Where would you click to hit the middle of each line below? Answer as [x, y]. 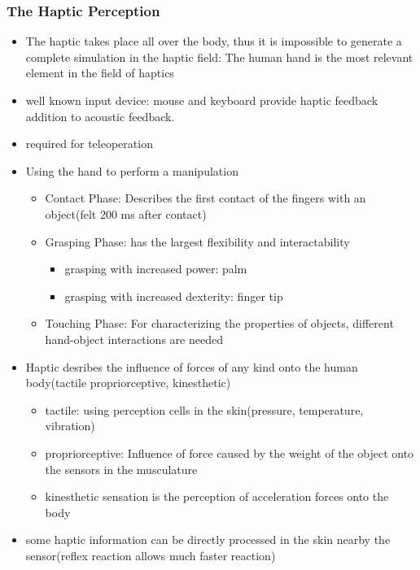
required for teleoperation [89, 144]
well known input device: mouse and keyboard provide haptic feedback [202, 100]
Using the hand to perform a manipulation [132, 170]
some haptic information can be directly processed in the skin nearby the [208, 540]
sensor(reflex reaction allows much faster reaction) [151, 555]
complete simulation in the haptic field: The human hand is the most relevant [219, 57]
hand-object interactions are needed [134, 339]
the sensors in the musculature [121, 469]
